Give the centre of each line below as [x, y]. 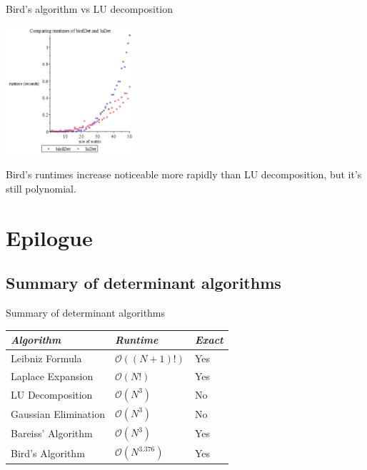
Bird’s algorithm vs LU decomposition [90, 9]
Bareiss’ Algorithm [52, 433]
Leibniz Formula [46, 358]
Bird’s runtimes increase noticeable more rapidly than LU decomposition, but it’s [184, 174]
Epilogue [49, 237]
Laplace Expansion [52, 376]
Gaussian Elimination [58, 414]
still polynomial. [41, 188]
